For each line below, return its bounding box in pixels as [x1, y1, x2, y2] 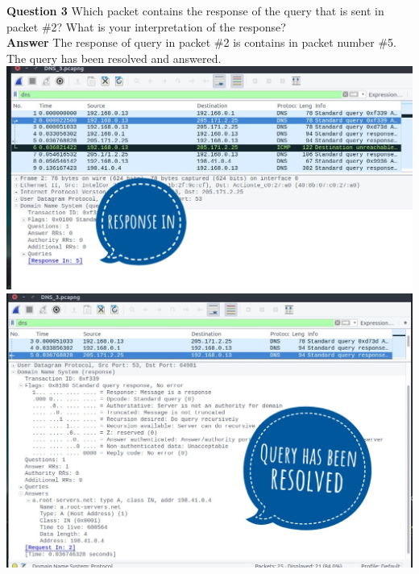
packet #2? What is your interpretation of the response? [6, 18, 286, 35]
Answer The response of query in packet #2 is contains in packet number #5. [6, 34, 396, 51]
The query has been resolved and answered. [6, 49, 222, 66]
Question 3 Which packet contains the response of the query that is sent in [6, 2, 384, 19]
